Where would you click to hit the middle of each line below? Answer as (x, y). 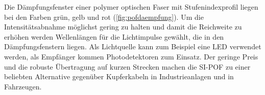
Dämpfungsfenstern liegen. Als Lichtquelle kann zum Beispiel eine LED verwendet (133, 46)
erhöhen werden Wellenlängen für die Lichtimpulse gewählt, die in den (114, 36)
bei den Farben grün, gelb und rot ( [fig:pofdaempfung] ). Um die (104, 17)
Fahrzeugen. (23, 86)
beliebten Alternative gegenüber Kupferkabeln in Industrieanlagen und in (119, 76)
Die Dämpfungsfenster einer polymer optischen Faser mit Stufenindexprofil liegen (131, 7)
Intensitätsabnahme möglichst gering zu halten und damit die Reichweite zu (123, 27)
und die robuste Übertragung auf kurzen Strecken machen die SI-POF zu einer (127, 66)
